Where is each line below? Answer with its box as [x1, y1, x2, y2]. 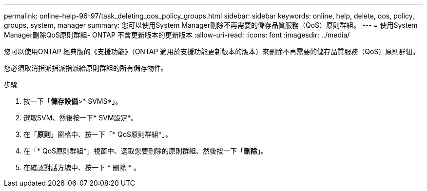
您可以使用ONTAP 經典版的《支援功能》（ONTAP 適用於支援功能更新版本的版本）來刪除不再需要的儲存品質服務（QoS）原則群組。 [4, 47, 420, 56]
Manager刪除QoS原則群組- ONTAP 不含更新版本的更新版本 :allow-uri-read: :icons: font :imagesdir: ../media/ [4, 31, 350, 39]
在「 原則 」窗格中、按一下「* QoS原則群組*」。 [23, 130, 173, 138]
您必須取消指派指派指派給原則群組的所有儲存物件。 [4, 64, 168, 72]
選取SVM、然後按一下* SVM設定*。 [23, 114, 138, 122]
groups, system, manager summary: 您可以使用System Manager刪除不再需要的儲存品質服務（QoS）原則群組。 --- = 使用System [4, 21, 418, 29]
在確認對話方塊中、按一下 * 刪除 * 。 [23, 163, 140, 172]
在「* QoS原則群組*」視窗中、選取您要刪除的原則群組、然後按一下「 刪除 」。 [23, 147, 268, 155]
